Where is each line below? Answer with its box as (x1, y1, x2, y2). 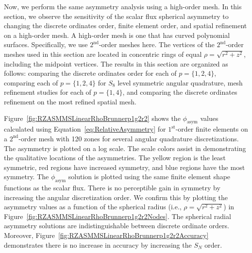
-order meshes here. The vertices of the (99, 39, 215, 50)
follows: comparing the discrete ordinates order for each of (4, 68, 177, 78)
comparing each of (4, 77, 58, 87)
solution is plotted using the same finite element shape (68, 171, 231, 182)
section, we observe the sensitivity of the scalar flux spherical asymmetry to (4, 11, 229, 21)
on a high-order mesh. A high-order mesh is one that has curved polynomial (4, 30, 230, 40)
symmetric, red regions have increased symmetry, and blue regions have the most (4, 162, 245, 172)
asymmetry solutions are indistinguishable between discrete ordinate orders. (4, 220, 229, 231)
